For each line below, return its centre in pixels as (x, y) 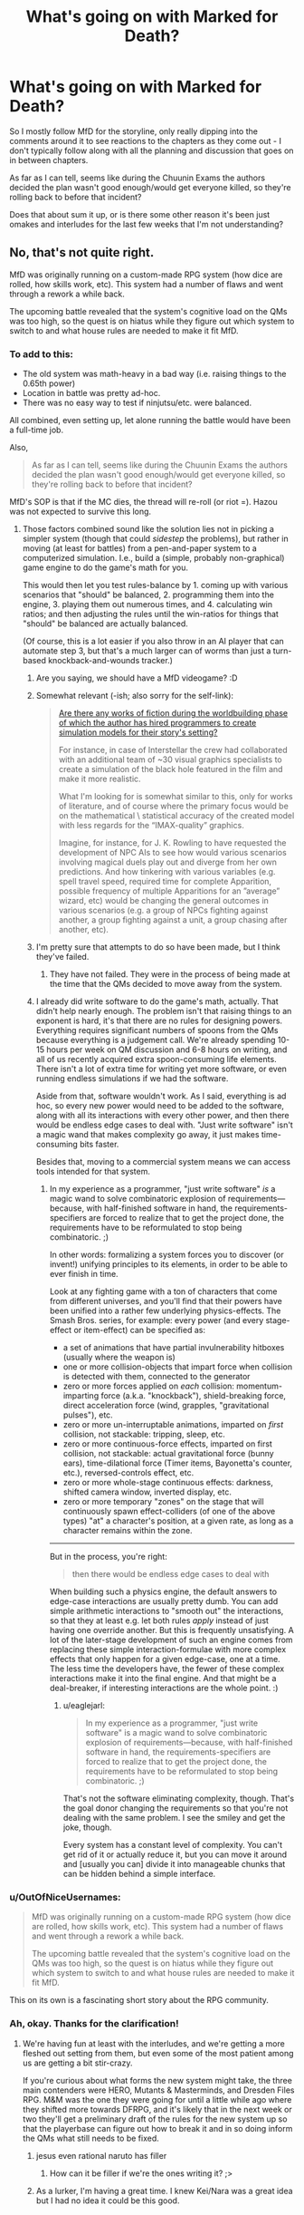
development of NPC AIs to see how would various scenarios (172, 853)
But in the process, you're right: (108, 1557)
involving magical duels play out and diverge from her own (168, 862)
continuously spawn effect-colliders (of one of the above (169, 1512)
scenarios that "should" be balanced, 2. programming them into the (148, 595)
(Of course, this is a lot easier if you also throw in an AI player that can (153, 642)
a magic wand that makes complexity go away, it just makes (147, 1135)
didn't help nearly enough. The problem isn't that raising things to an (164, 1011)
